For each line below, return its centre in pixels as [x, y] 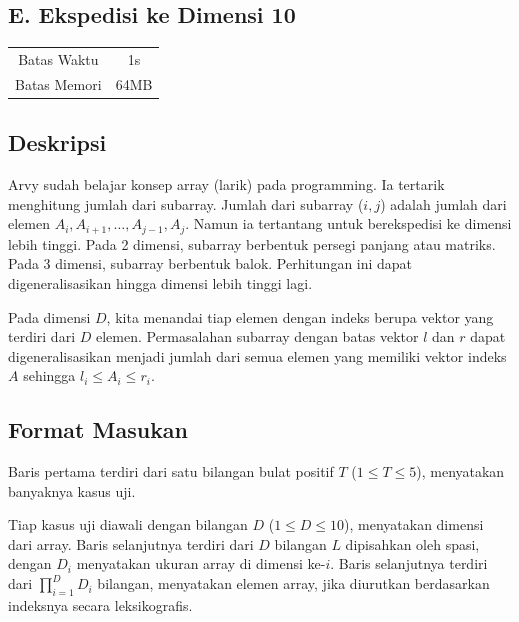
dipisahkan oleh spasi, [412, 543]
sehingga [49, 375]
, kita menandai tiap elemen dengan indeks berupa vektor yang [300, 316]
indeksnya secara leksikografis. [100, 604]
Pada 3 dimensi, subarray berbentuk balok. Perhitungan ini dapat [210, 263]
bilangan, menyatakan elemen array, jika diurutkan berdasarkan [293, 583]
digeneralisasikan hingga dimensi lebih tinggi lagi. [160, 282]
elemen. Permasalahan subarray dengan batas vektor [257, 336]
